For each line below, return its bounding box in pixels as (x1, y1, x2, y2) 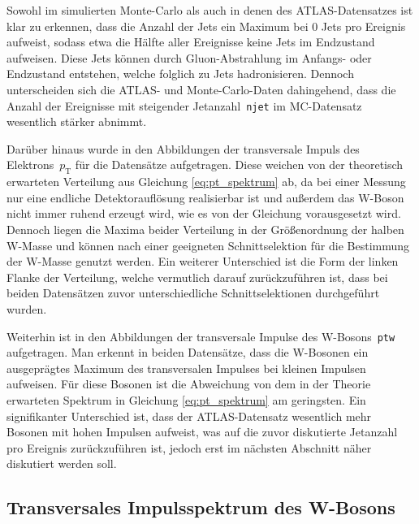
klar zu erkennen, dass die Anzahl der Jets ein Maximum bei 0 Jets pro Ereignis (6, 17, 406, 34)
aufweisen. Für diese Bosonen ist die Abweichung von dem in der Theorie (6, 375, 371, 392)
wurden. (6, 300, 47, 317)
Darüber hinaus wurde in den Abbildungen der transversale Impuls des (6, 140, 360, 157)
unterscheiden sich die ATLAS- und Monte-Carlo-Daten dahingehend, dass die (6, 80, 396, 97)
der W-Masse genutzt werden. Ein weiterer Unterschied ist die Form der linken (6, 253, 399, 270)
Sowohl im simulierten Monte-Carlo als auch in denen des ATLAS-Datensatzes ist (6, 2, 413, 18)
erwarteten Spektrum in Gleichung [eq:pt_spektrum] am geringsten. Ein (6, 391, 366, 408)
